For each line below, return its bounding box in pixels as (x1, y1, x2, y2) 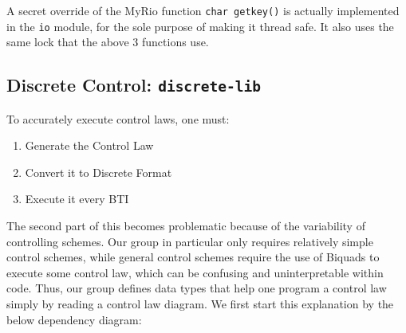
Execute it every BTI (25, 190, 129, 207)
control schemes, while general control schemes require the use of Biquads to (6, 249, 380, 265)
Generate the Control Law (25, 137, 154, 154)
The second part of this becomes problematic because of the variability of (6, 217, 365, 234)
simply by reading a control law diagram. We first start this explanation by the (6, 296, 394, 312)
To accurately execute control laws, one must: (6, 110, 230, 127)
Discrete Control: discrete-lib (6, 72, 262, 97)
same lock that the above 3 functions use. (6, 33, 209, 50)
